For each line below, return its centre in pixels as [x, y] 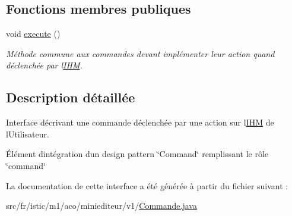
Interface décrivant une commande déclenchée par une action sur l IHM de [140, 122]
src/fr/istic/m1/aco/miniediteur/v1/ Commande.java [101, 206]
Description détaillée [71, 97]
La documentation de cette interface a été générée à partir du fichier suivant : [147, 185]
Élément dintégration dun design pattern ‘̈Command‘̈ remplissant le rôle [137, 154]
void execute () [33, 34]
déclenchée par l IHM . [44, 65]
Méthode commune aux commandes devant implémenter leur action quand [140, 53]
